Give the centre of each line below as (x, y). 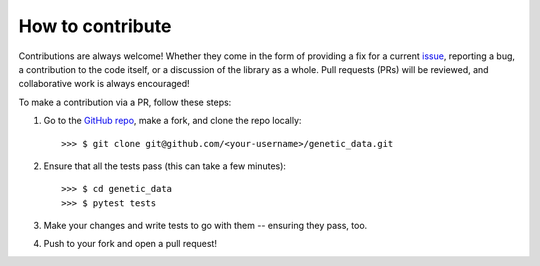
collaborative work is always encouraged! (104, 84)
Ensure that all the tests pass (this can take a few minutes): (165, 166)
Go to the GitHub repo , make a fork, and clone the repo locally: (172, 121)
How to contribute (95, 26)
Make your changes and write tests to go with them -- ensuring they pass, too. (205, 226)
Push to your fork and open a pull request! (130, 244)
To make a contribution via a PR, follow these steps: (125, 102)
